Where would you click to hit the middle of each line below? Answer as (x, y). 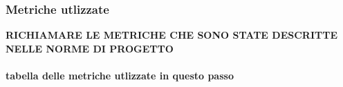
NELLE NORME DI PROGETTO (90, 48)
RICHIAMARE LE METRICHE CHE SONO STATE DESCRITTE (171, 35)
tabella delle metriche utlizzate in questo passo (120, 75)
